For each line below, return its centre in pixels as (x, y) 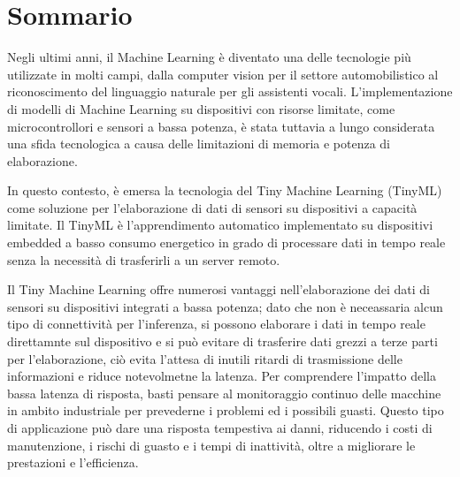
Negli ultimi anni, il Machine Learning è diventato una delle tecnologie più (209, 57)
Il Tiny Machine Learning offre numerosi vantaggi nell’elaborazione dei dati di (219, 289)
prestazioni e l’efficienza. (73, 462)
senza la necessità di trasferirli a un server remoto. (144, 259)
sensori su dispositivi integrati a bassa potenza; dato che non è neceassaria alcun (225, 306)
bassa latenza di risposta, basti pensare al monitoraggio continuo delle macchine (224, 393)
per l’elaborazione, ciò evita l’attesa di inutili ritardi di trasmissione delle (205, 358)
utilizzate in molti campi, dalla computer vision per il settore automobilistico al (223, 74)
